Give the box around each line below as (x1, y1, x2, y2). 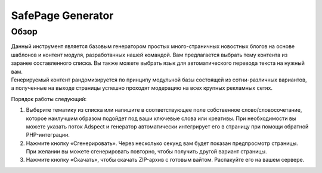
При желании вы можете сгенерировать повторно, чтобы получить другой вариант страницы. (26, 148, 268, 155)
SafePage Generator (11, 9, 114, 22)
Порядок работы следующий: (11, 95, 87, 102)
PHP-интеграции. (26, 131, 70, 139)
